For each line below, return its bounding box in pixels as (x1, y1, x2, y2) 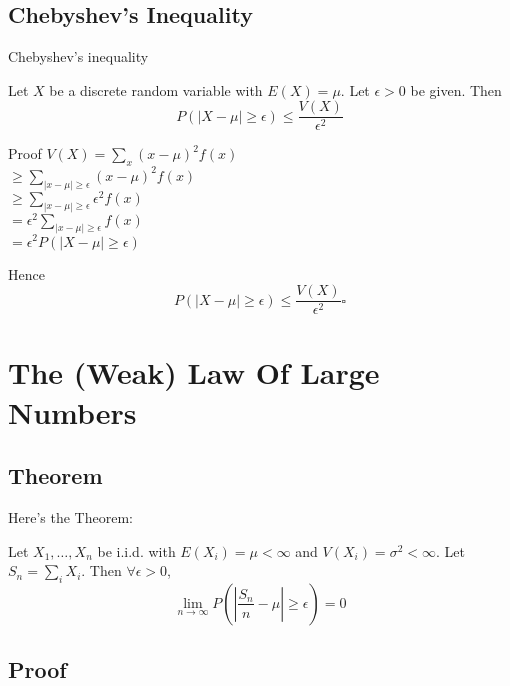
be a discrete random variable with (49, 79, 263, 100)
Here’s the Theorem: (8, 506, 133, 527)
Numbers (8, 391, 137, 432)
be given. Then (410, 79, 502, 100)
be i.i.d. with (97, 540, 176, 561)
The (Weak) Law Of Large (8, 352, 380, 393)
